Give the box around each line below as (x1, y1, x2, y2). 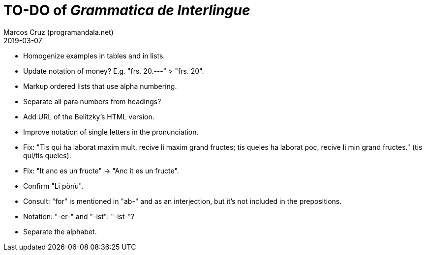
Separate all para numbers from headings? (23, 97, 161, 106)
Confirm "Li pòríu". (23, 181, 84, 190)
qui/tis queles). (23, 151, 71, 160)
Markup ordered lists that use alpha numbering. (23, 82, 177, 90)
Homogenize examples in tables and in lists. (23, 51, 165, 60)
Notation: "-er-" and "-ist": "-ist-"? (23, 212, 135, 221)
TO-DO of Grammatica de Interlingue (3, 2, 250, 19)
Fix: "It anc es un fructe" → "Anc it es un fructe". (23, 166, 179, 175)
